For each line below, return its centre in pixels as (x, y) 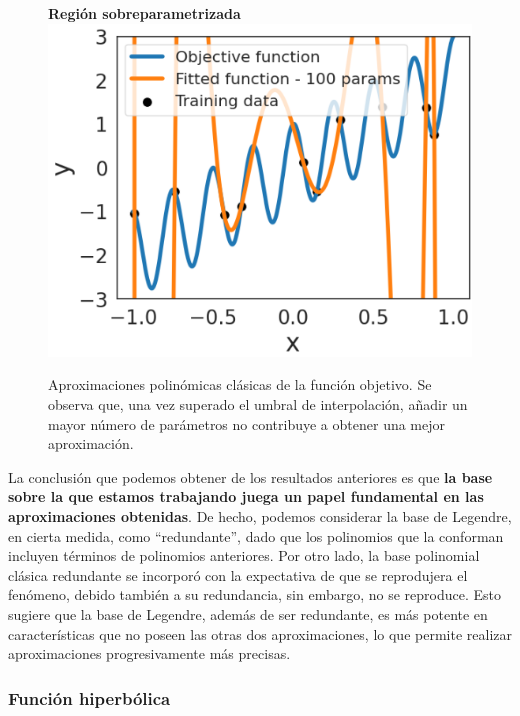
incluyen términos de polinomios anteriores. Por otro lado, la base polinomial (244, 555)
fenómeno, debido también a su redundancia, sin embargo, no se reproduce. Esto (255, 594)
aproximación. (91, 443)
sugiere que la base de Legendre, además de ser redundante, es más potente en (248, 613)
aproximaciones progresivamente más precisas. (149, 653)
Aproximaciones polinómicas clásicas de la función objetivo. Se (240, 384)
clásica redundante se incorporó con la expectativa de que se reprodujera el (238, 574)
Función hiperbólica (89, 697)
